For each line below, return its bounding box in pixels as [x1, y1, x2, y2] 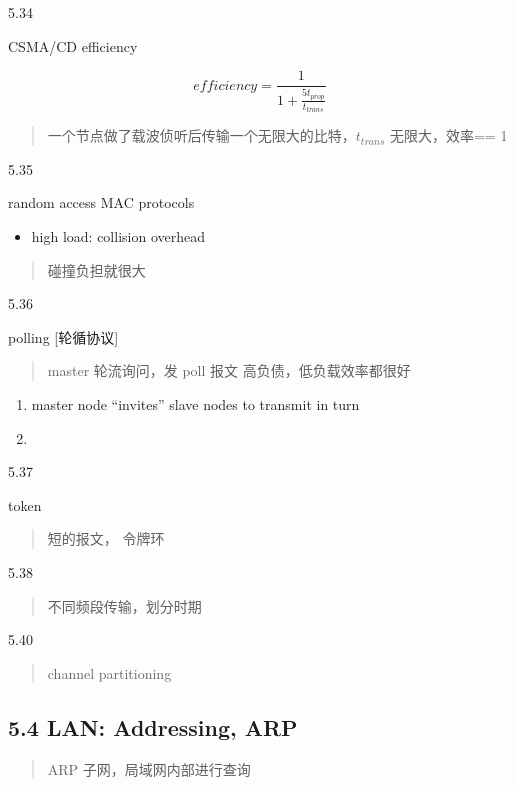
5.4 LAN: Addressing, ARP [8, 711, 298, 742]
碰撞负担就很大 [47, 259, 146, 280]
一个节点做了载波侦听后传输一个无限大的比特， [47, 125, 356, 146]
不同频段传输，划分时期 [47, 595, 202, 616]
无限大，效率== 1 [389, 125, 508, 146]
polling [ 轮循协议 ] [8, 326, 119, 347]
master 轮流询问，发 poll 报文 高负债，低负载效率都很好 [47, 360, 411, 381]
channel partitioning [47, 662, 172, 683]
